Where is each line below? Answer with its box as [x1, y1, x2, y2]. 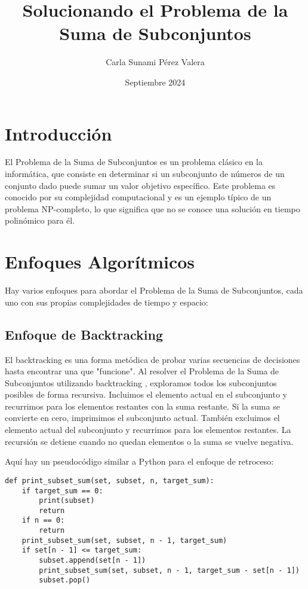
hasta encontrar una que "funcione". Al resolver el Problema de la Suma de [5, 365, 279, 377]
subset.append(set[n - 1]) [39, 556, 146, 565]
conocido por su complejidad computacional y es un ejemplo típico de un [5, 191, 272, 203]
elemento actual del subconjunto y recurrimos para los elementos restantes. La [5, 423, 291, 436]
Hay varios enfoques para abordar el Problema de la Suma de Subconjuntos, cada [5, 284, 303, 297]
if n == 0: [21, 516, 65, 525]
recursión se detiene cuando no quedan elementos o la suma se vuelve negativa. [5, 435, 294, 447]
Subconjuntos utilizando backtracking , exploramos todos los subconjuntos [5, 376, 277, 389]
